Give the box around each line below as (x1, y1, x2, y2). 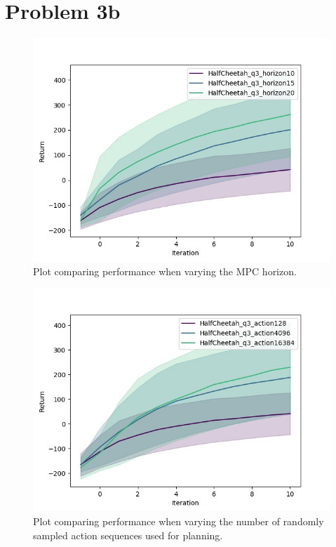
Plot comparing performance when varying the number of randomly (33, 513, 324, 528)
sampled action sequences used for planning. (33, 527, 223, 542)
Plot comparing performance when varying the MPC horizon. (33, 263, 297, 278)
